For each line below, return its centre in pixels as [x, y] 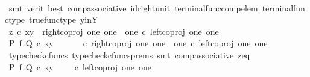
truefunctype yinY [64, 20]
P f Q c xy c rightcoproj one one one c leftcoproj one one [138, 43]
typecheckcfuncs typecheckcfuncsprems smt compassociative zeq [129, 54]
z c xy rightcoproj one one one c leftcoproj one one [114, 31]
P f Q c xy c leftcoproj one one [80, 66]
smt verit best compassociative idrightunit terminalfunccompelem [133, 8]
